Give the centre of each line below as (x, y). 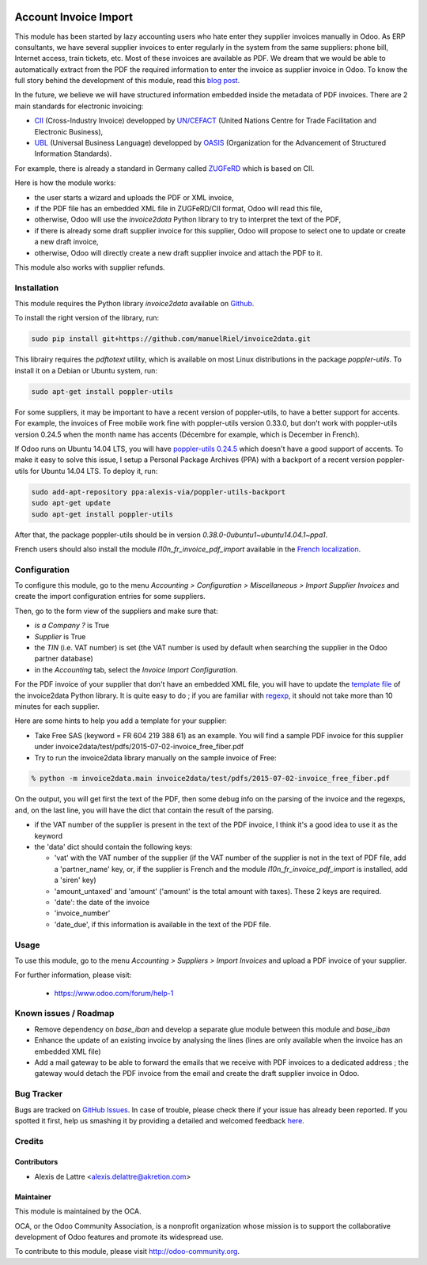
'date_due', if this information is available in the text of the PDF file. (163, 924)
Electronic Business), (69, 131)
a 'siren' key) (75, 880)
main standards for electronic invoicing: (79, 106)
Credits (29, 1141)
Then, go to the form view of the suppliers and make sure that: (116, 611)
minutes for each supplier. (57, 706)
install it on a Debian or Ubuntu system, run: (86, 370)
